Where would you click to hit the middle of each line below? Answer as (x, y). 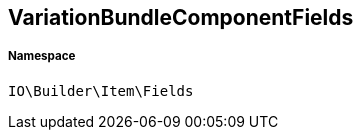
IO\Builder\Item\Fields (101, 90)
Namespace (42, 56)
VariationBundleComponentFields (181, 17)
